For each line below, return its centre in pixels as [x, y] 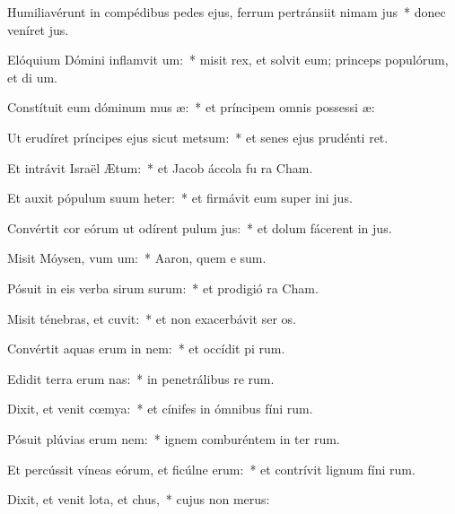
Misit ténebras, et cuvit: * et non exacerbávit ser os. [152, 318]
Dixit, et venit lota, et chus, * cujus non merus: [139, 499]
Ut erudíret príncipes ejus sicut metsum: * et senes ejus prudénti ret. [198, 137]
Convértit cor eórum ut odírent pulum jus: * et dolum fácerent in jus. [200, 227]
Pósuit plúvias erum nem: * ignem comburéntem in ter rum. [174, 438]
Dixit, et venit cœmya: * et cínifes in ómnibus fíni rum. [160, 409]
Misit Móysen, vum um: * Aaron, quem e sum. [137, 258]
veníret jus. [38, 29]
